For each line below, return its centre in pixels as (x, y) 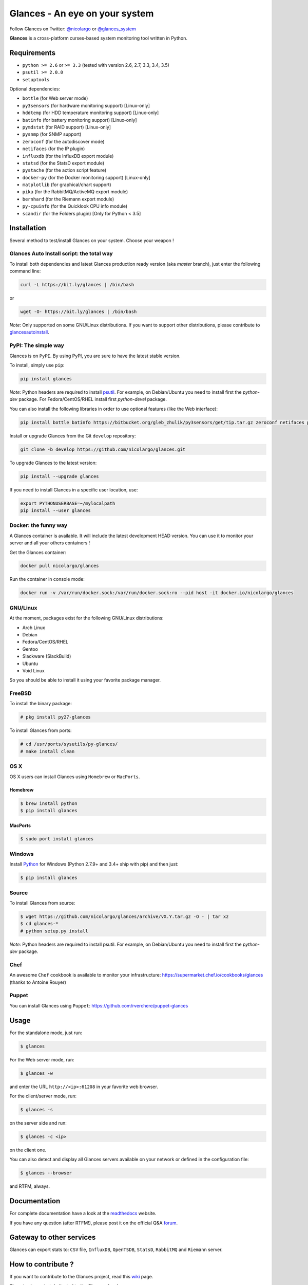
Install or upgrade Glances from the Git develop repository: (73, 436)
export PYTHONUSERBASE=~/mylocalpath (68, 503)
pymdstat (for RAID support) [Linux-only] (67, 127)
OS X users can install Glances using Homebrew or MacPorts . (75, 777)
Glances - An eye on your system (82, 13)
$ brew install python (49, 803)
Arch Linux (34, 628)
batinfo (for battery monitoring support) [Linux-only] (80, 120)
